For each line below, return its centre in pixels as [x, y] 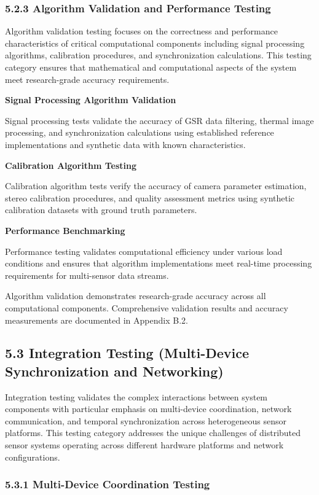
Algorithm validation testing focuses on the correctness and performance [141, 31]
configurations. [33, 457]
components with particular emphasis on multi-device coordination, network [148, 409]
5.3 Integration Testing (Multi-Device [127, 353]
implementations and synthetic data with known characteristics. [125, 144]
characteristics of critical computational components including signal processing [155, 43]
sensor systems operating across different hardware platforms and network [144, 445]
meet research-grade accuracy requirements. [87, 79]
